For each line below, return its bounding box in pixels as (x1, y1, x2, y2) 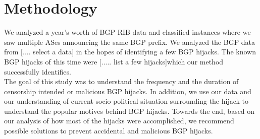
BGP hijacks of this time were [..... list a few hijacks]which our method (4, 56, 224, 66)
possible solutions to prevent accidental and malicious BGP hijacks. (4, 125, 213, 136)
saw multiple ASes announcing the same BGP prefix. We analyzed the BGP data (4, 36, 255, 47)
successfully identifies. (4, 66, 71, 77)
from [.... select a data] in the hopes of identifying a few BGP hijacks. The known (4, 46, 256, 57)
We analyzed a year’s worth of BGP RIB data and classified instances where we (4, 27, 251, 37)
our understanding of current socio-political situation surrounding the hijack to (4, 96, 249, 106)
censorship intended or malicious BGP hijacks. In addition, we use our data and (4, 86, 251, 96)
